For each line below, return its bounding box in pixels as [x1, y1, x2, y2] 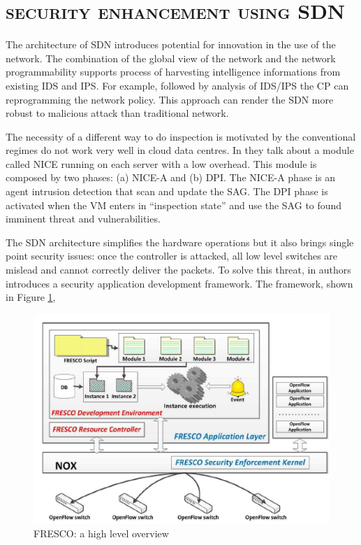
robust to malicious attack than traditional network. [6, 106, 229, 120]
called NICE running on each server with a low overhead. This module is [6, 156, 317, 171]
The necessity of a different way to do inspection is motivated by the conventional [6, 129, 356, 143]
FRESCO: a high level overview [34, 526, 169, 541]
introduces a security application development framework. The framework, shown [6, 276, 353, 290]
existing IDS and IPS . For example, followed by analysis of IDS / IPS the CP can [6, 78, 349, 92]
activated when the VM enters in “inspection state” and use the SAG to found [6, 197, 342, 212]
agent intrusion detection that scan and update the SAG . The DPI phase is [6, 184, 328, 199]
